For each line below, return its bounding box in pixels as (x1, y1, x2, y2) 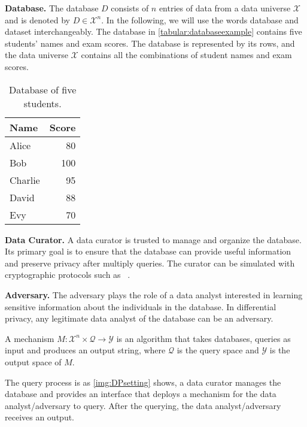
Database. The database (5, 2, 99, 14)
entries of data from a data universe (159, 2, 291, 14)
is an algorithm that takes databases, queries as (116, 332, 291, 344)
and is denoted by (5, 13, 70, 26)
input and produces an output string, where (5, 344, 166, 356)
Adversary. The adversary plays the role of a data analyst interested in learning (5, 288, 303, 301)
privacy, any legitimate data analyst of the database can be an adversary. (5, 312, 273, 325)
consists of (111, 2, 149, 14)
